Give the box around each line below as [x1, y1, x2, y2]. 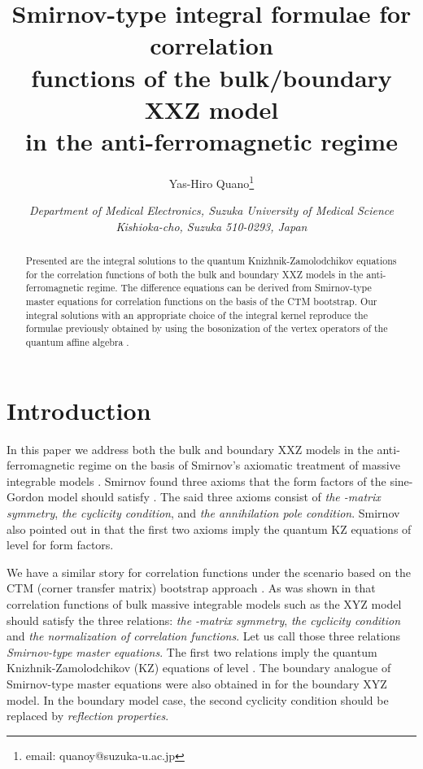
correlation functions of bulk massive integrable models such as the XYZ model [7, 595, 402, 612]
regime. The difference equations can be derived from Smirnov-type [86, 281, 372, 295]
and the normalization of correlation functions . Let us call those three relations [7, 627, 401, 644]
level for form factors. [7, 536, 114, 553]
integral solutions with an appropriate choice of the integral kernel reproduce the [25, 308, 368, 321]
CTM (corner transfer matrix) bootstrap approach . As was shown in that [7, 579, 376, 596]
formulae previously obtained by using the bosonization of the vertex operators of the [25, 321, 388, 335]
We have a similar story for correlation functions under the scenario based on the [7, 563, 411, 580]
